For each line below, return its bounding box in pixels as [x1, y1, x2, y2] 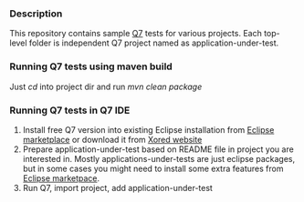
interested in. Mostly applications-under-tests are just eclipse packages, [22, 153, 295, 164]
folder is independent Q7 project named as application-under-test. [28, 37, 279, 48]
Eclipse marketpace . [22, 172, 100, 184]
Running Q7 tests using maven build [9, 60, 173, 73]
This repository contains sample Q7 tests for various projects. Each [9, 28, 262, 39]
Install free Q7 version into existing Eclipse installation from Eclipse [22, 124, 275, 135]
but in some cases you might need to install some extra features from [22, 163, 284, 174]
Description [9, 7, 63, 20]
